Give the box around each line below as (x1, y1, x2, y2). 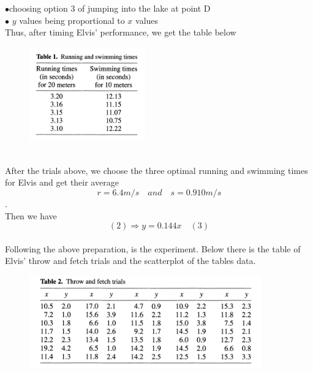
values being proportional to (19, 13, 125, 26)
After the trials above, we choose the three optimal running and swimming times (5, 164, 308, 176)
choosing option (9, 2, 68, 14)
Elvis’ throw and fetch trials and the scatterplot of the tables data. (5, 254, 256, 267)
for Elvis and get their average (5, 176, 119, 189)
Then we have (5, 209, 57, 222)
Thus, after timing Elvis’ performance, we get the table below (5, 26, 236, 39)
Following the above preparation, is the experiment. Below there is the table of (5, 242, 301, 255)
